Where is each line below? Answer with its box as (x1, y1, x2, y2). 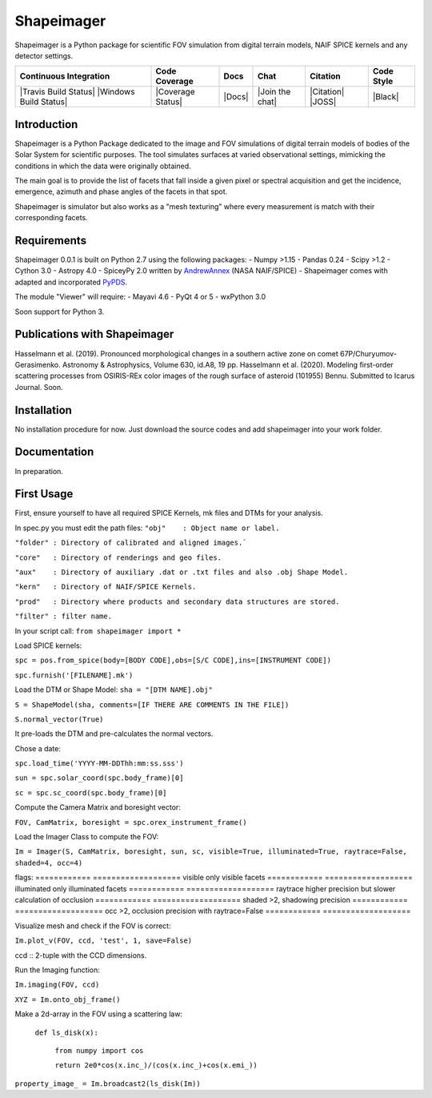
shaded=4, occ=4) (14, 858, 83, 867)
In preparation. (14, 466, 64, 476)
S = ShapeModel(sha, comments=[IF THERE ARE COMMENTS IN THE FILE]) (14, 700, 290, 709)
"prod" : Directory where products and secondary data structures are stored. (14, 597, 340, 606)
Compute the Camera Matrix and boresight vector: (14, 802, 182, 812)
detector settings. (14, 50, 74, 60)
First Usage (14, 487, 74, 501)
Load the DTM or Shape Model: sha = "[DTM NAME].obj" (14, 685, 214, 694)
